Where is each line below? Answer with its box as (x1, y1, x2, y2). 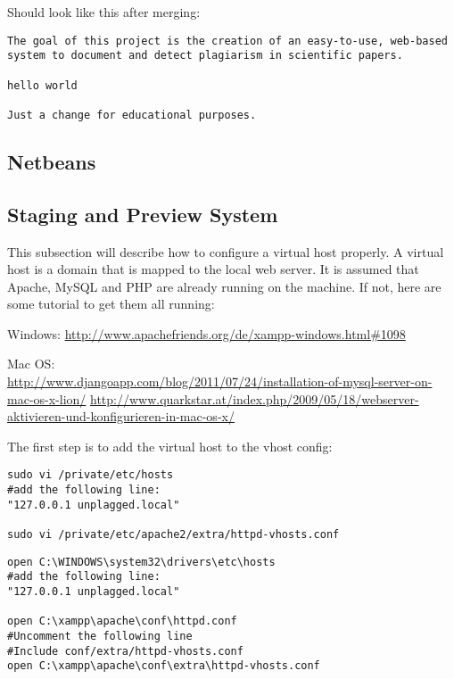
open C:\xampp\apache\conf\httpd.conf (7, 615, 237, 628)
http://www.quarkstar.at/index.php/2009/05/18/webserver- (90, 389, 419, 408)
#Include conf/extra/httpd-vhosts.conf (7, 644, 244, 658)
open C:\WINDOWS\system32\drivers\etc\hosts (7, 555, 276, 568)
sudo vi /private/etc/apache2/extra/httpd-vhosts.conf (7, 528, 340, 542)
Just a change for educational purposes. (7, 108, 257, 121)
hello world (7, 79, 78, 92)
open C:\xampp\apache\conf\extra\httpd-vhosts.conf (7, 659, 320, 673)
